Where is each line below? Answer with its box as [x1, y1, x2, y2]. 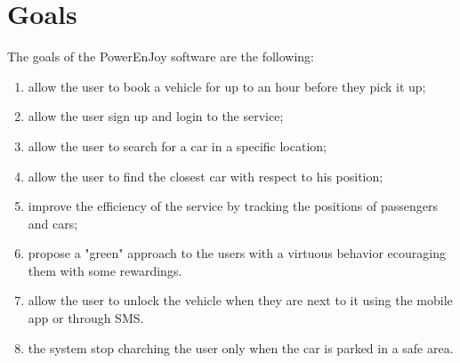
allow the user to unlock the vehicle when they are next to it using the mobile [28, 291, 453, 310]
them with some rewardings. [28, 261, 182, 279]
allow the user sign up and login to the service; [28, 107, 284, 125]
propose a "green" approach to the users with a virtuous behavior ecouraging [28, 244, 446, 262]
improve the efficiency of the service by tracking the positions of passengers [28, 197, 439, 215]
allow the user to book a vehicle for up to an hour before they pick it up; [28, 77, 426, 95]
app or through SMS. [28, 309, 144, 327]
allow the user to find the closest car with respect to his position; [28, 166, 383, 185]
